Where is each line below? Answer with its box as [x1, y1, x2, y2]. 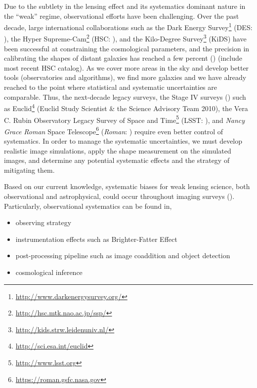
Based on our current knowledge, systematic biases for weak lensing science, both [4, 181, 250, 192]
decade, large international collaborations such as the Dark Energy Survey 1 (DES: [4, 21, 253, 32]
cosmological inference [15, 267, 83, 277]
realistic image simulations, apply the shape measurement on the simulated [4, 145, 231, 155]
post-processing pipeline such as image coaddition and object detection [15, 250, 230, 261]
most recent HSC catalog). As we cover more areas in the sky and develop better [4, 62, 249, 73]
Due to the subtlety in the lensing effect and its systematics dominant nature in [4, 1, 246, 11]
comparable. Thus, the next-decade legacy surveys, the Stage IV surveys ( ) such [4, 91, 246, 102]
